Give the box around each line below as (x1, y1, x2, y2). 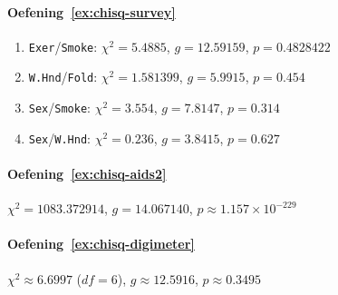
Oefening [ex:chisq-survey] (7, 2, 176, 21)
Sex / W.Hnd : (28, 128, 91, 147)
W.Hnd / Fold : (28, 67, 98, 86)
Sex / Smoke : (28, 98, 91, 117)
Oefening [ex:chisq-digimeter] (7, 234, 195, 253)
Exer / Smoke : (28, 36, 98, 55)
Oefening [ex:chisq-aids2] (7, 164, 167, 183)
